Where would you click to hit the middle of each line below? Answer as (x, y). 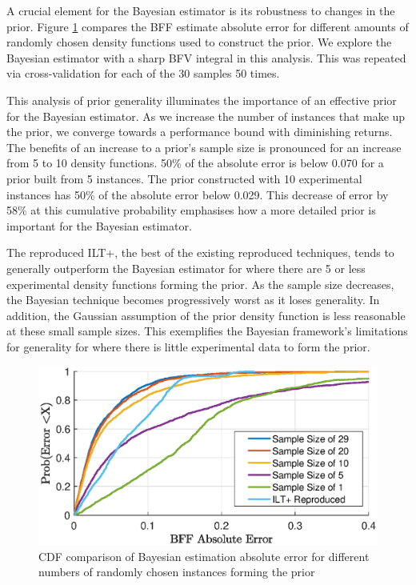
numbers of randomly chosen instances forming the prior (177, 572)
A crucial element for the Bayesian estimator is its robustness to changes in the (201, 10)
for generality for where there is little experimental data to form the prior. (188, 346)
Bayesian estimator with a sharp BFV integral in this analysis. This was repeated (206, 57)
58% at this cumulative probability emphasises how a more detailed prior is (191, 210)
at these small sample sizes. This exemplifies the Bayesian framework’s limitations (207, 331)
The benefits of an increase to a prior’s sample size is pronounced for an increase (204, 147)
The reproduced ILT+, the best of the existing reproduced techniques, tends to (200, 252)
